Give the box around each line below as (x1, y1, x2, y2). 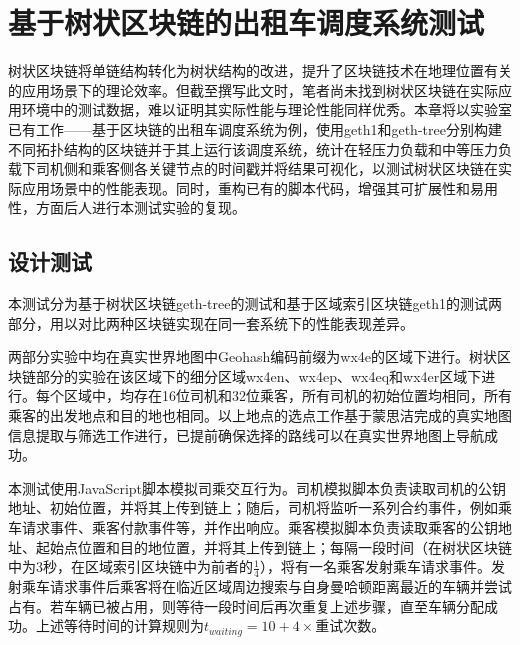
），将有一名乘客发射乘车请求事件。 (259, 556, 491, 577)
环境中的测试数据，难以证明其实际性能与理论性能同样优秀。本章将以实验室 (21, 99, 512, 120)
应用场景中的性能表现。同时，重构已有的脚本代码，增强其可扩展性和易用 (21, 177, 498, 198)
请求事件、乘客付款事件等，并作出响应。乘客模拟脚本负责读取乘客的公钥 (21, 517, 498, 538)
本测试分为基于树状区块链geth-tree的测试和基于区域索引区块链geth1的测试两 (8, 293, 502, 314)
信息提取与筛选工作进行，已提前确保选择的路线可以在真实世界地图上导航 (8, 424, 484, 445)
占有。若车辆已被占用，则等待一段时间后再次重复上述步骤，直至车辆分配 (8, 595, 484, 616)
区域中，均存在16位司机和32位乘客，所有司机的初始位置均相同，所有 (63, 385, 512, 406)
